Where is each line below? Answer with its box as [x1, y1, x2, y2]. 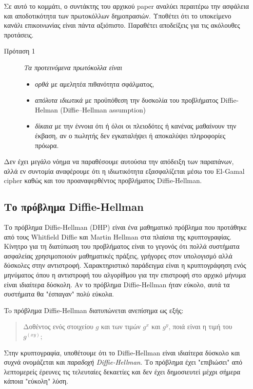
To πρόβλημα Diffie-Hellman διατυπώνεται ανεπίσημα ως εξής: [4, 305, 184, 315]
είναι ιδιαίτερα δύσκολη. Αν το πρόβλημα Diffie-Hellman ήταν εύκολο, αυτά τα [4, 279, 230, 289]
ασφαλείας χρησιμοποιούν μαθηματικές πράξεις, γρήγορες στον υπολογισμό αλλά [4, 250, 233, 260]
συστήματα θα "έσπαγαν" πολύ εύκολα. [4, 289, 114, 299]
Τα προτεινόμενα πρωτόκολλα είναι [23, 62, 122, 72]
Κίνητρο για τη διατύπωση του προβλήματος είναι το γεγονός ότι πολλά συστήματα [4, 241, 240, 251]
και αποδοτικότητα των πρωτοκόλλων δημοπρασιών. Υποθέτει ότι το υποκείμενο [4, 10, 232, 20]
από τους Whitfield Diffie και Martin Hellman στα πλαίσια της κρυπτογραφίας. [4, 231, 232, 241]
